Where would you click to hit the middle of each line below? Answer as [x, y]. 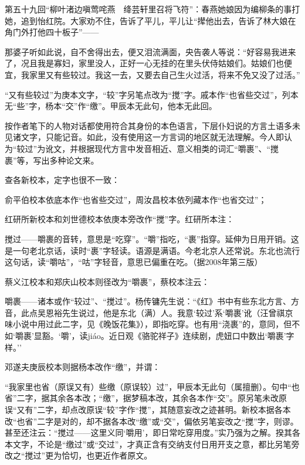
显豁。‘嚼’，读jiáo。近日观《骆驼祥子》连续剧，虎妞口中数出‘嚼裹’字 [164, 336]
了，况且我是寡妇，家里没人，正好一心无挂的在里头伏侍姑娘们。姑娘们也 [144, 63]
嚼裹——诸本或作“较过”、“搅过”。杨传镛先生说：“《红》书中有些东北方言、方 [152, 301]
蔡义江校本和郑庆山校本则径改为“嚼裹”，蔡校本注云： [107, 281]
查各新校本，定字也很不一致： [62, 180]
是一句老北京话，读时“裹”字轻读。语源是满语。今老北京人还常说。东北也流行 [152, 250]
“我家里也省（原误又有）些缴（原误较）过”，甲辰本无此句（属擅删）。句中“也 [152, 386]
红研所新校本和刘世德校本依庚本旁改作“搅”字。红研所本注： [120, 219]
